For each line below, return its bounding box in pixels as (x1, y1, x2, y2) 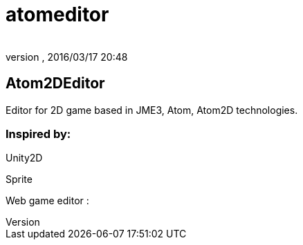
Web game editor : (6, 195, 89, 207)
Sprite (6, 173, 33, 186)
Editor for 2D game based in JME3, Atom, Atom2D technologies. (6, 104, 298, 116)
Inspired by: (6, 126, 71, 141)
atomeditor (6, 3, 109, 26)
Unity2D (6, 152, 43, 164)
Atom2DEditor (6, 75, 105, 92)
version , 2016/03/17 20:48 (6, 50, 128, 63)
